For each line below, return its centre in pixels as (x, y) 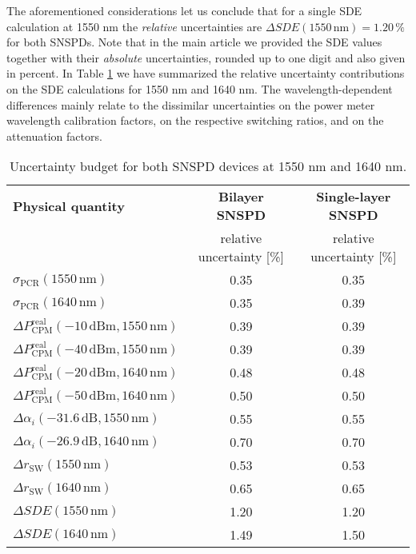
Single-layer (354, 197)
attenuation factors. (54, 136)
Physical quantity (69, 205)
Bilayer (241, 197)
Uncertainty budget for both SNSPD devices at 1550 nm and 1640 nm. (208, 166)
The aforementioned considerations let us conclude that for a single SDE (184, 10)
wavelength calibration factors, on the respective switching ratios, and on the (195, 120)
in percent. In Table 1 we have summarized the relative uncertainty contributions (206, 73)
